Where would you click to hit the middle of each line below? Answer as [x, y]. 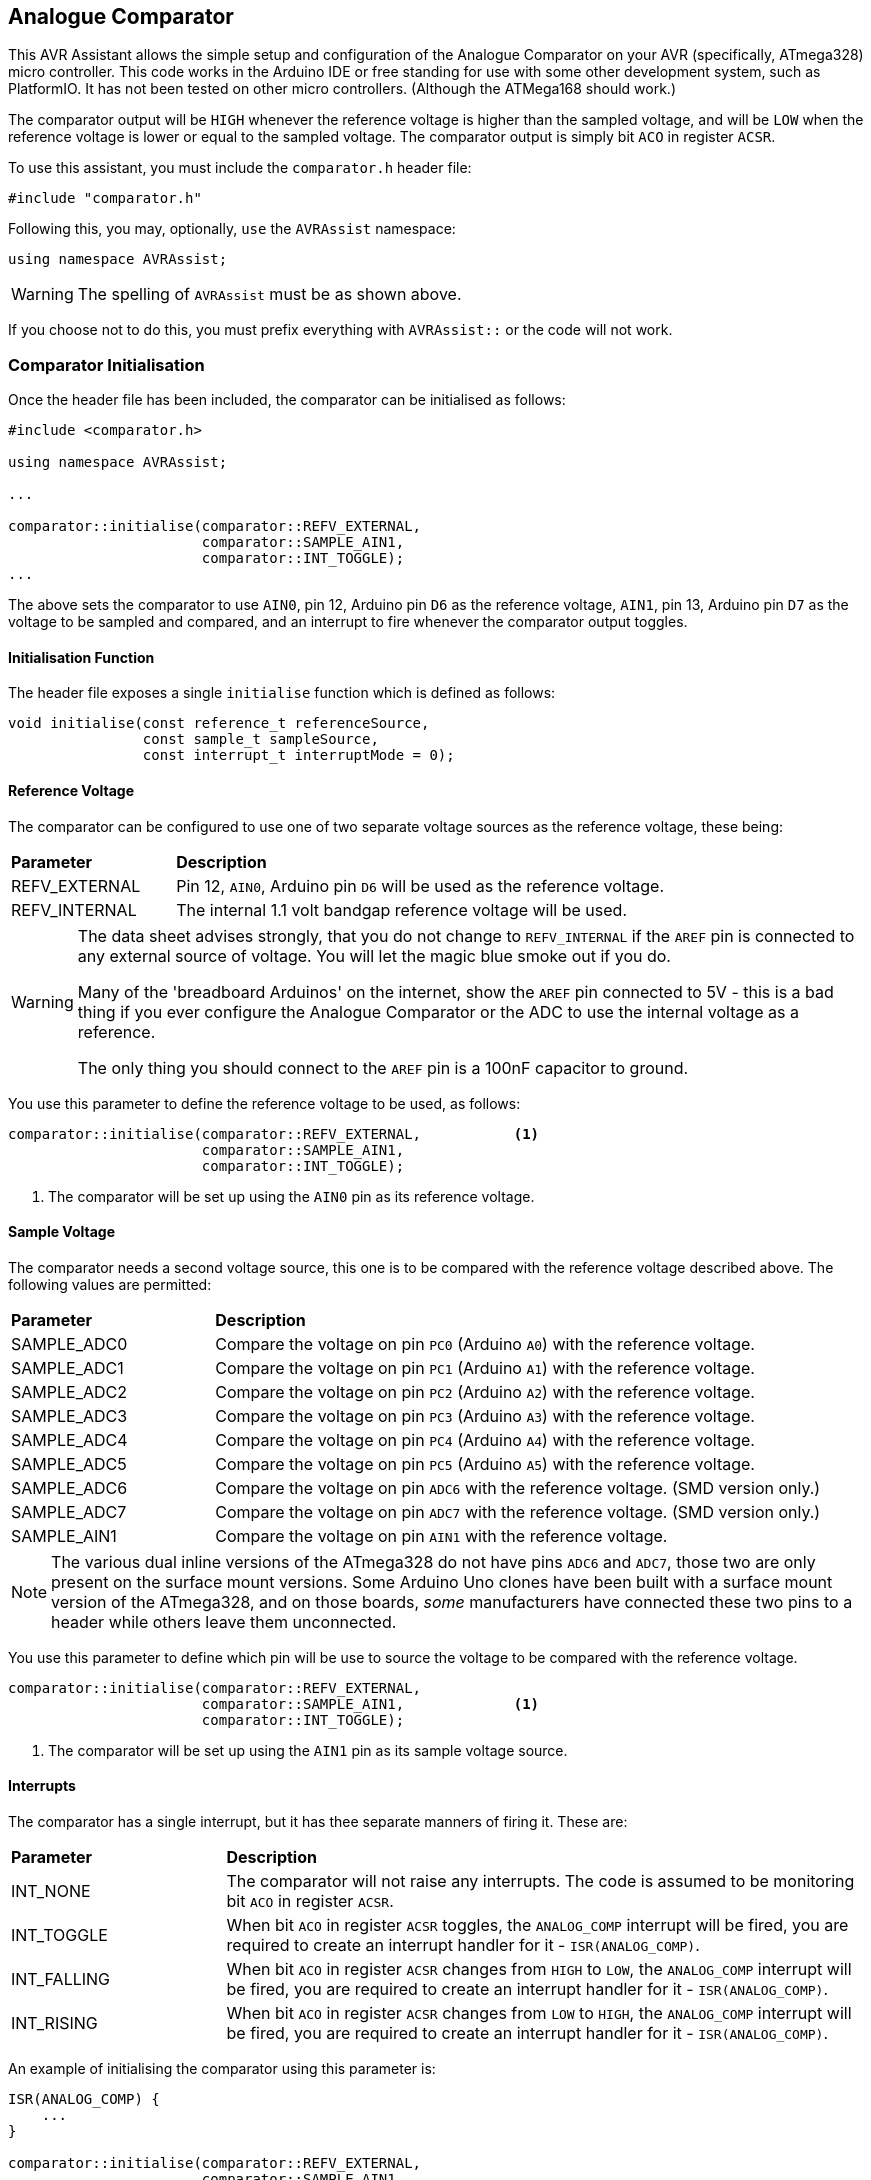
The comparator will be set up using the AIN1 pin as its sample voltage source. [308, 1750]
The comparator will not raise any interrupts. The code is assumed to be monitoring [540, 1881]
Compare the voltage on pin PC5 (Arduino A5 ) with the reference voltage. [485, 1463]
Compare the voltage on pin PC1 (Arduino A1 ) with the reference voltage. [485, 1367]
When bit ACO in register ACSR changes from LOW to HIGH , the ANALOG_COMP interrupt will [539, 2013]
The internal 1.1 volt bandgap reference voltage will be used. [402, 909]
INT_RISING [54, 2023]
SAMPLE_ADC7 [69, 1511]
